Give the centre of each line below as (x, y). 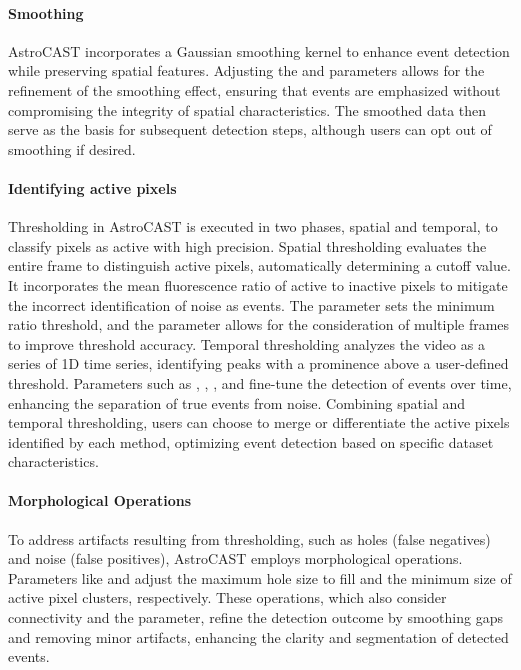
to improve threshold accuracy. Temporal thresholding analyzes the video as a (246, 343)
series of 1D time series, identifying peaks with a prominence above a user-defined (258, 363)
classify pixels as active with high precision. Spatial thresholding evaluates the (247, 245)
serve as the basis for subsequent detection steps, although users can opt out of (250, 129)
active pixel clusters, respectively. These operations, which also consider (227, 597)
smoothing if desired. (72, 148)
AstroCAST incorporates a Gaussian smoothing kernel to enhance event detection (259, 50)
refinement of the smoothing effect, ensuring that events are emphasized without (254, 89)
